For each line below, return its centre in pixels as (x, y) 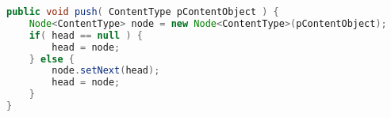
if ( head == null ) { (86, 35)
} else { (52, 59)
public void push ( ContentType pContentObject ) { (143, 12)
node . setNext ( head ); (106, 71)
